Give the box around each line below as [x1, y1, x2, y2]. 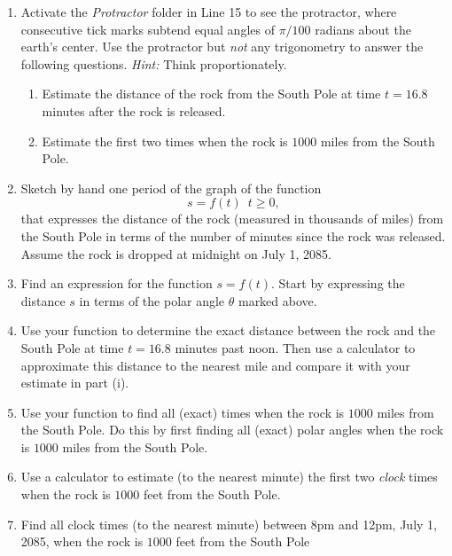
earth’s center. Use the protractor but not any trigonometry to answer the [20, 37, 424, 56]
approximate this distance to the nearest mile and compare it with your [20, 356, 410, 374]
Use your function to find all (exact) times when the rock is [20, 403, 345, 421]
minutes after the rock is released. [42, 101, 226, 120]
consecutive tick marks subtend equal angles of [20, 20, 275, 38]
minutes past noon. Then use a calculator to [175, 338, 416, 356]
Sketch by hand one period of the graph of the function [20, 178, 322, 197]
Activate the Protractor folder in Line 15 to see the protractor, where [20, 3, 397, 20]
